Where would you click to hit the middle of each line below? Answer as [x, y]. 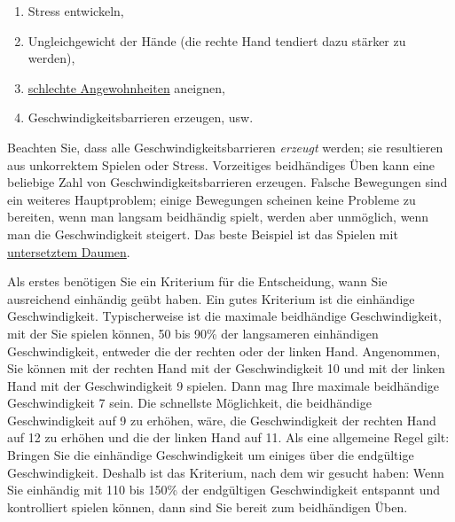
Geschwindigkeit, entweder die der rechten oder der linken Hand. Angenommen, [224, 351]
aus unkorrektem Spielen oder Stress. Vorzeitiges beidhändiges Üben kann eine [221, 164]
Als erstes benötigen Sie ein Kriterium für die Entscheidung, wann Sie [197, 281]
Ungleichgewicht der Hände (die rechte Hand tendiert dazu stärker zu [217, 40]
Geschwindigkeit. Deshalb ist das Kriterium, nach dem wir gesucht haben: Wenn [226, 472]
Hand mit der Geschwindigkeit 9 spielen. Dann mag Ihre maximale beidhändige [224, 385]
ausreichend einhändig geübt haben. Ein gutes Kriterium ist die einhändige [211, 298]
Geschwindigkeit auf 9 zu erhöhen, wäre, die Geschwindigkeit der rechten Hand [222, 420]
